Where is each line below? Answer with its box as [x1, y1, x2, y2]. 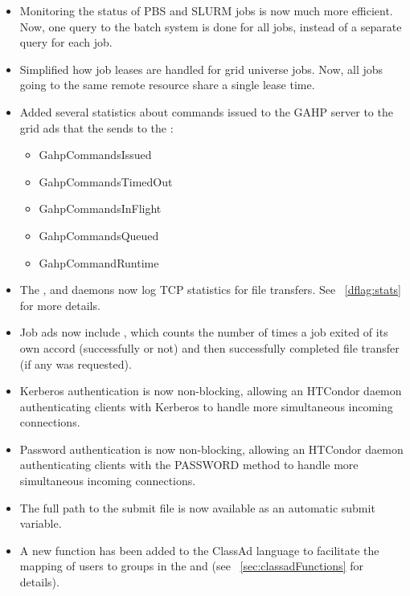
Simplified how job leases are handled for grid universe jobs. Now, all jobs [19, 60, 383, 77]
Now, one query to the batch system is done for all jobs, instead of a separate [19, 18, 402, 35]
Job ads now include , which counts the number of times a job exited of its [19, 324, 388, 341]
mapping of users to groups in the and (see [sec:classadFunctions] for [19, 557, 363, 574]
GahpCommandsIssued [39, 146, 152, 163]
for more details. [19, 296, 100, 313]
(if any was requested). [19, 355, 132, 372]
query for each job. [19, 34, 113, 51]
